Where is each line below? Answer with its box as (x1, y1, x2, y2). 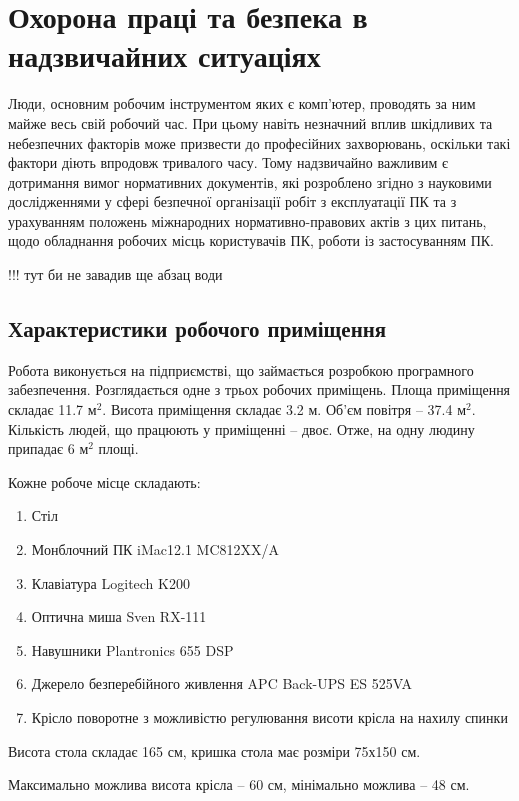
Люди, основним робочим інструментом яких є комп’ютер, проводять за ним (8, 93, 476, 114)
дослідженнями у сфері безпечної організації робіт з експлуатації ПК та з (8, 191, 457, 212)
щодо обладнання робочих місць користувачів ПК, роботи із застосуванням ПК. (8, 230, 495, 251)
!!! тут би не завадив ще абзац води (8, 264, 223, 285)
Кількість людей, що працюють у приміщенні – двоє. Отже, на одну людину (8, 418, 475, 439)
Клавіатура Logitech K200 (31, 572, 190, 593)
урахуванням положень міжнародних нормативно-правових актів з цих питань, (8, 210, 487, 231)
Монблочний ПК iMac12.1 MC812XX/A (31, 539, 280, 560)
